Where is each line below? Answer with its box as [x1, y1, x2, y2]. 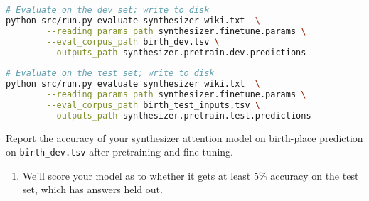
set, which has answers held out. [22, 182, 163, 197]
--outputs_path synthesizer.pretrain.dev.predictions [46, 47, 306, 58]
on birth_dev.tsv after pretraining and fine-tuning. [6, 144, 233, 159]
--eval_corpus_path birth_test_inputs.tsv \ [46, 99, 260, 110]
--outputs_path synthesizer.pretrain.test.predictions [46, 110, 311, 121]
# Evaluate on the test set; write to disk [6, 68, 215, 79]
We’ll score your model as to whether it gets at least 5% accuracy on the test [22, 168, 359, 183]
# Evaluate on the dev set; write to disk [6, 5, 210, 15]
